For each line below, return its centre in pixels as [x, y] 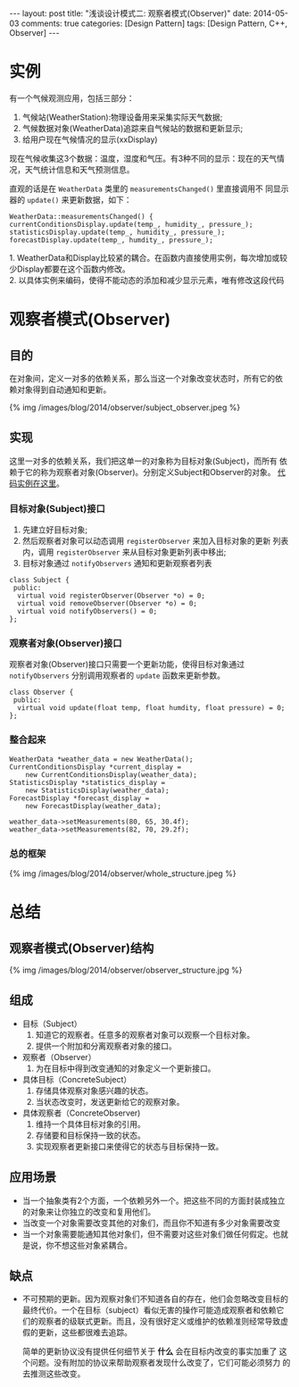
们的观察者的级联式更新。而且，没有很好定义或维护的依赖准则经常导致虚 [155, 1321]
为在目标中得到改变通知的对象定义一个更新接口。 [125, 1068]
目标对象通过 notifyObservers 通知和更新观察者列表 [117, 564]
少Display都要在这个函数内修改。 [70, 269]
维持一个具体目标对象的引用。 [90, 1124]
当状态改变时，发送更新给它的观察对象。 [110, 1101]
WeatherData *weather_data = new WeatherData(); [101, 759]
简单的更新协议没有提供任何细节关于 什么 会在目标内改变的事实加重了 [149, 1351]
